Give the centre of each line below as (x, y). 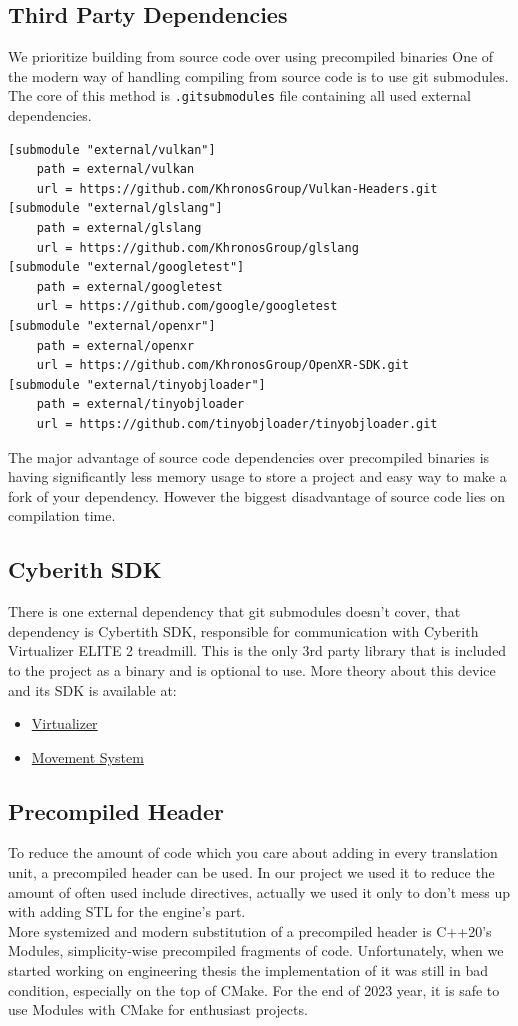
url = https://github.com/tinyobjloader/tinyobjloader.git (237, 423)
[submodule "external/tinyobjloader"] (137, 384)
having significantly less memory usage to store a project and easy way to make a (257, 476)
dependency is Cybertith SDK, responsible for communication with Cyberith (243, 630)
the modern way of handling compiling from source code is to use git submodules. (258, 75)
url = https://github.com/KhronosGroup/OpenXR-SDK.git (222, 365)
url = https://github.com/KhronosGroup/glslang (197, 247)
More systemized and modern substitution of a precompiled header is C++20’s (250, 930)
